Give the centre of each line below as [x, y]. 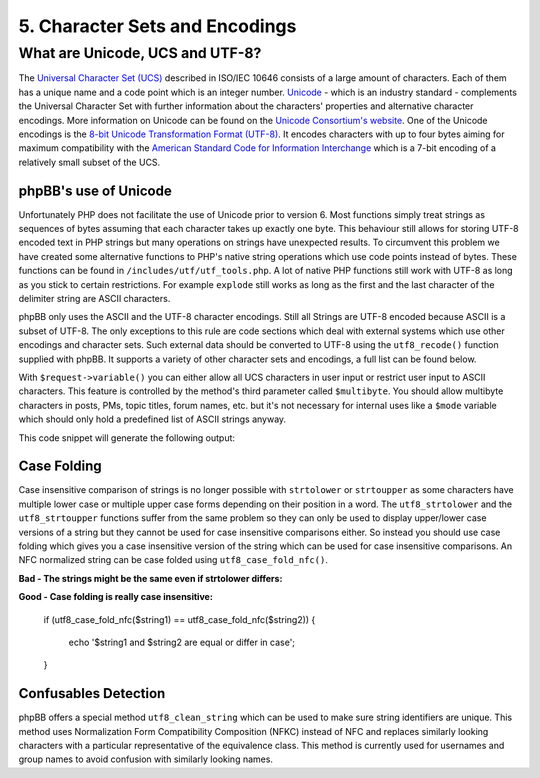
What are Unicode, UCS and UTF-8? [140, 53]
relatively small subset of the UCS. [89, 162]
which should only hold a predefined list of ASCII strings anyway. [152, 419]
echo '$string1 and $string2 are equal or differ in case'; [181, 642]
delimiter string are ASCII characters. [94, 298]
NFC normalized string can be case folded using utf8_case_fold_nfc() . [173, 560]
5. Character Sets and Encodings [157, 26]
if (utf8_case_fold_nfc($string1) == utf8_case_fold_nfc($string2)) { [179, 619]
